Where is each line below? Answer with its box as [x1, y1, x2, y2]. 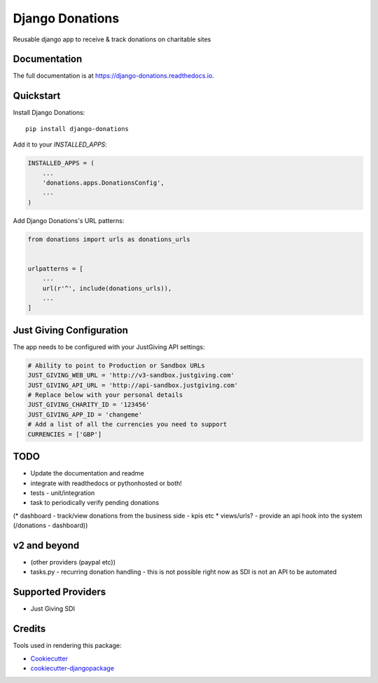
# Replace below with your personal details [27, 391, 183, 399]
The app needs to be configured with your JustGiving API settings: [13, 342, 206, 351]
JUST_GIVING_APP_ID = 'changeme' [27, 410, 143, 419]
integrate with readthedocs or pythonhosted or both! [30, 479, 182, 487]
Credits [13, 623, 46, 635]
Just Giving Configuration [13, 324, 129, 336]
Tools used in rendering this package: [13, 642, 122, 650]
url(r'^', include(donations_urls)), [42, 284, 172, 292]
